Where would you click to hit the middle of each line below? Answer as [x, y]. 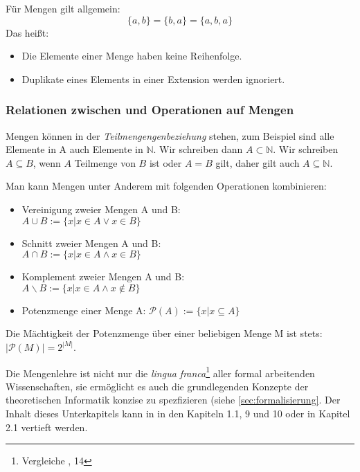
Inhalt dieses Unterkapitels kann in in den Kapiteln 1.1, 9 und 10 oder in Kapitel [178, 413]
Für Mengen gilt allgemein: [63, 8]
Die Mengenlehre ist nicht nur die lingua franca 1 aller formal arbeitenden [160, 372]
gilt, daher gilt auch [258, 162]
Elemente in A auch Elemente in [74, 149]
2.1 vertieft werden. [47, 427]
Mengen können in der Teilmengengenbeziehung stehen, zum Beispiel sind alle [170, 135]
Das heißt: [27, 32]
